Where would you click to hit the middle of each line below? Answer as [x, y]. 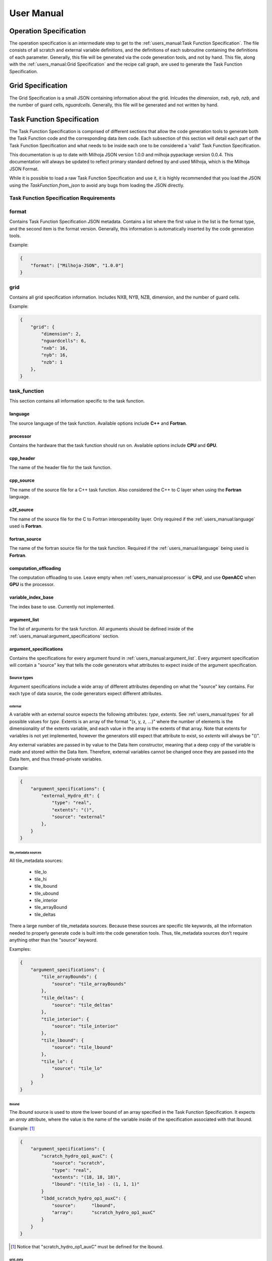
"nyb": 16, [54, 355]
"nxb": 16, [54, 348]
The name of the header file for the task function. [60, 468]
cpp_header [22, 458]
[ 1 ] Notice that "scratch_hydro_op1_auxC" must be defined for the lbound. [87, 1247]
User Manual [37, 13]
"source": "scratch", [78, 1163]
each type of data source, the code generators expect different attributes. [86, 694]
